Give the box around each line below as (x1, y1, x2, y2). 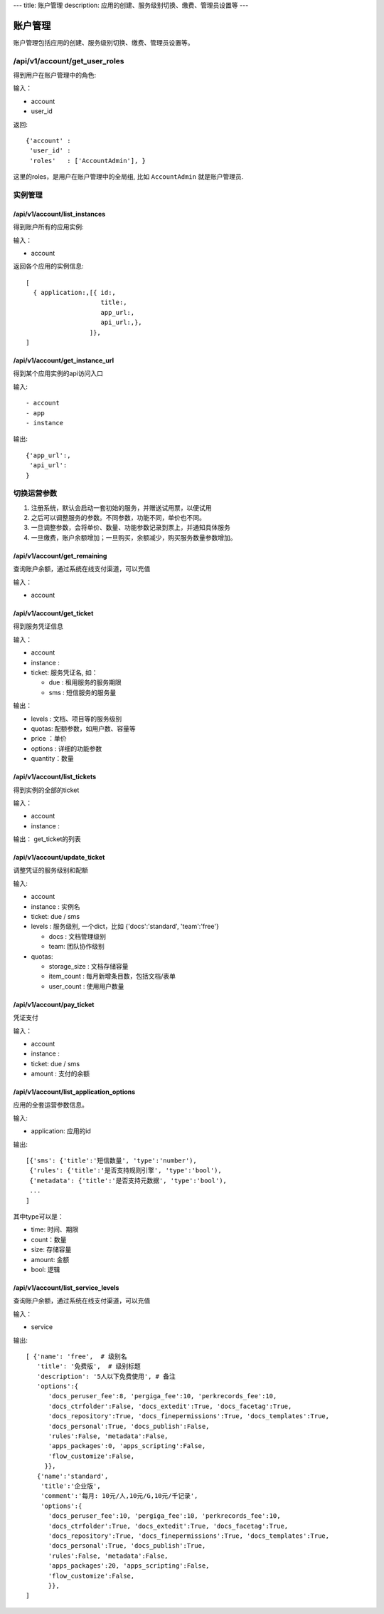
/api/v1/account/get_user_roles (13, 56, 124, 66)
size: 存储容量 (31, 1245, 72, 1254)
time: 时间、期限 (31, 1225, 79, 1234)
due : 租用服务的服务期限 (48, 678, 122, 687)
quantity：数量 (31, 754, 74, 763)
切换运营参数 (13, 489, 58, 499)
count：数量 (31, 1235, 67, 1244)
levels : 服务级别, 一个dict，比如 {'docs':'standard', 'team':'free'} (31, 922, 220, 931)
